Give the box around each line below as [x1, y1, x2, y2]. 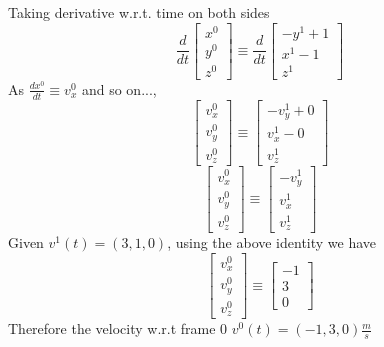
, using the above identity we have [167, 232, 377, 253]
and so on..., [81, 78, 157, 99]
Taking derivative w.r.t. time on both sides [8, 2, 270, 22]
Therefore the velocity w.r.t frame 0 [8, 318, 228, 339]
